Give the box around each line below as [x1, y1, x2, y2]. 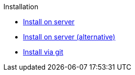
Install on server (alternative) [23, 33, 115, 41]
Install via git [23, 48, 64, 56]
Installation [3, 2, 39, 11]
